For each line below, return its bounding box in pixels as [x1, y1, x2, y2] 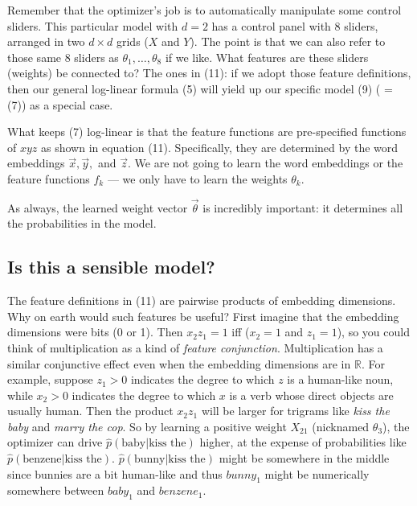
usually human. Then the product [7, 402, 174, 419]
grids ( [116, 33, 149, 50]
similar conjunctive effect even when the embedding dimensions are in [7, 355, 351, 372]
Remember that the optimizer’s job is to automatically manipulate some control [7, 2, 402, 18]
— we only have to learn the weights [107, 170, 288, 187]
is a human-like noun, [287, 371, 394, 388]
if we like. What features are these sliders [165, 48, 369, 65]
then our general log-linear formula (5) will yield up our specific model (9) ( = [7, 80, 393, 97]
